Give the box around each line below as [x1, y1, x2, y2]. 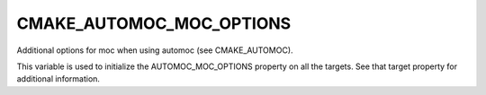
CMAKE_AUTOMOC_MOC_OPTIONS [16, 13, 292, 33]
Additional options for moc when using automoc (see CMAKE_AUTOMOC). [16, 45, 293, 56]
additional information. [16, 73, 101, 84]
